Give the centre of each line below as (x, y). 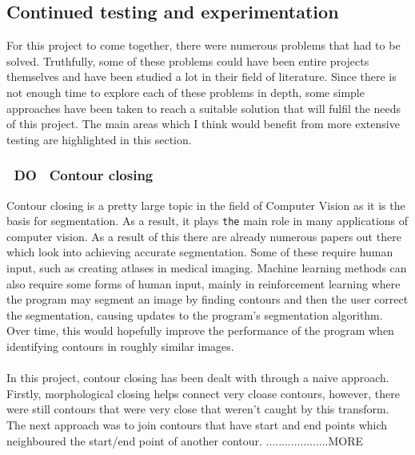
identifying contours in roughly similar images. (120, 346)
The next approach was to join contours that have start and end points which (197, 424)
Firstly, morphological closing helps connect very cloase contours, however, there (203, 393)
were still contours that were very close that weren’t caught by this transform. (198, 409)
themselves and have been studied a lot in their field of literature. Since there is (202, 77)
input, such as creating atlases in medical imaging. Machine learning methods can (207, 268)
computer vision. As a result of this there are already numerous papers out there (204, 236)
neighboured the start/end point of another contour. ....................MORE (185, 440)
